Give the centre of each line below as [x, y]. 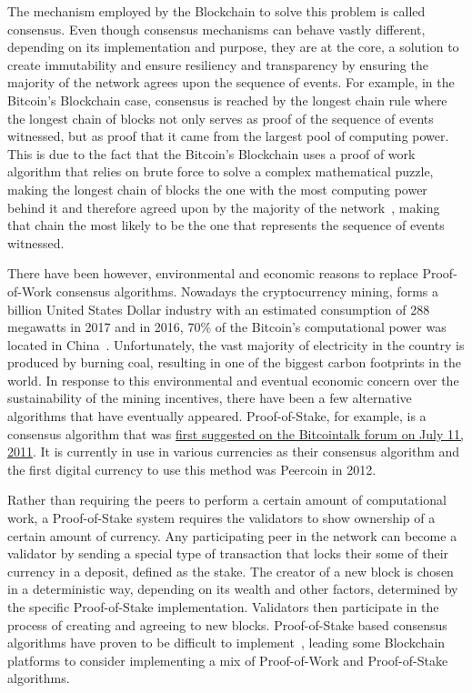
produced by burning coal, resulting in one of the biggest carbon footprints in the [235, 362]
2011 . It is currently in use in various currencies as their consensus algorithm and [234, 452]
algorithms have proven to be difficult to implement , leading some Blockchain [226, 643]
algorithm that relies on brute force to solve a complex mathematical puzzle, [221, 171]
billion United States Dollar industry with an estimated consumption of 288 [219, 309]
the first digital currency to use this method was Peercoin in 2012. [192, 469]
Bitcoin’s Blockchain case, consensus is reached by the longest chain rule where [227, 100]
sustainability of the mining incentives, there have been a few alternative [210, 398]
